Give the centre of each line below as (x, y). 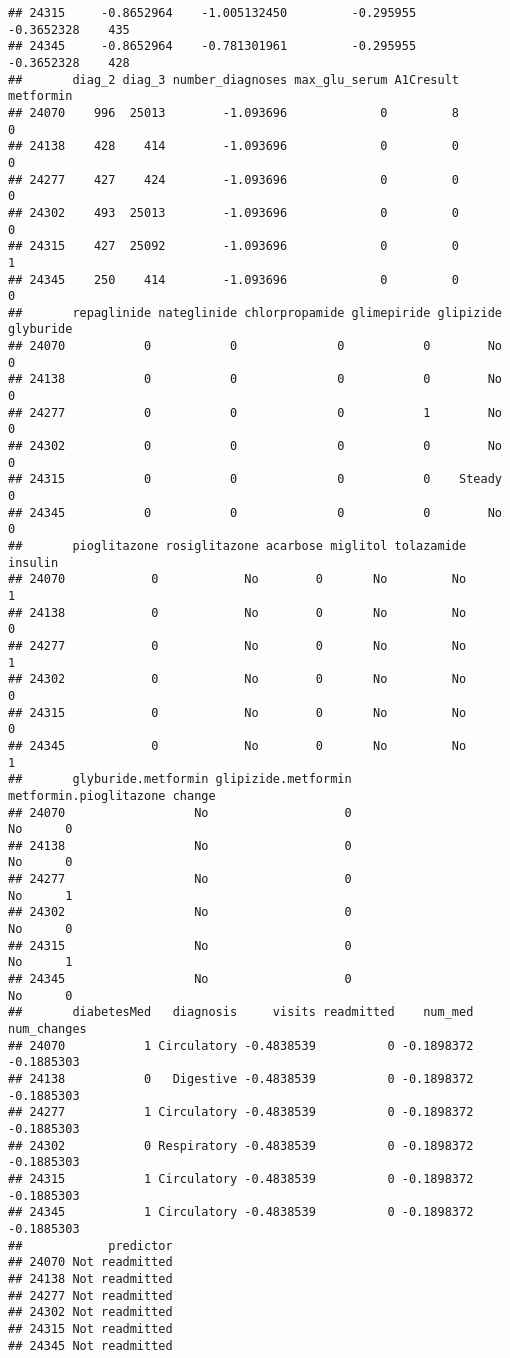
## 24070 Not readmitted (90, 1262)
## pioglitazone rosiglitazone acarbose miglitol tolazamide (237, 546)
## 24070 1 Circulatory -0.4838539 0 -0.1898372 (241, 1045)
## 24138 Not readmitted (90, 1278)
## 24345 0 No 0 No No (237, 745)
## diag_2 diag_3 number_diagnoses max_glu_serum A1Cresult (234, 79)
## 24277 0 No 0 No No (237, 645)
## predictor (90, 1245)
